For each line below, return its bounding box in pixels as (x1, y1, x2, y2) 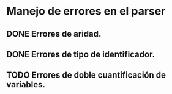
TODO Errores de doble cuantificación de (6, 70, 166, 81)
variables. (6, 79, 46, 90)
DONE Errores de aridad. (6, 29, 102, 39)
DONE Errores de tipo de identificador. (6, 49, 155, 59)
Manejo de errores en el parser (6, 4, 166, 18)
